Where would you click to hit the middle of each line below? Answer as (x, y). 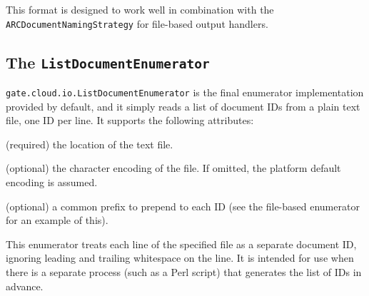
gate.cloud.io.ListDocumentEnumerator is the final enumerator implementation (185, 92)
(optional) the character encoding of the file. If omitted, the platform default (173, 168)
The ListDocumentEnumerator (108, 62)
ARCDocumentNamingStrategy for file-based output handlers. (137, 23)
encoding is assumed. (52, 182)
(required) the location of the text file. (90, 144)
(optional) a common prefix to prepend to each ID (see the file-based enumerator (183, 206)
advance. (25, 286)
